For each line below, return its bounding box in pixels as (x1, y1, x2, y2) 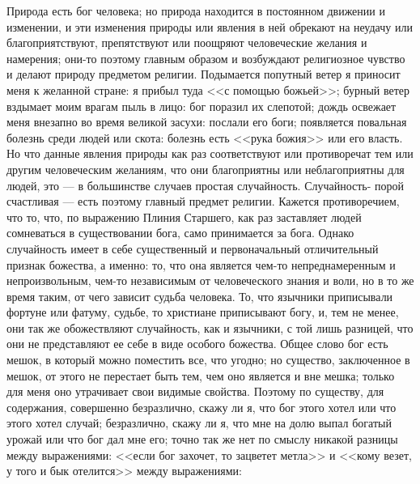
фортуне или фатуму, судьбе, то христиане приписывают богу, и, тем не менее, (6, 304, 399, 321)
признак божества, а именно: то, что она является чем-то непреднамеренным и (6, 256, 396, 273)
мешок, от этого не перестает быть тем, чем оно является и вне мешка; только (6, 367, 395, 384)
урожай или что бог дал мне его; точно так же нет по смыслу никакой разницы (6, 431, 398, 448)
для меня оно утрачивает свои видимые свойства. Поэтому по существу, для (6, 383, 384, 400)
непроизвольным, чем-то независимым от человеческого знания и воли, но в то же (6, 272, 414, 289)
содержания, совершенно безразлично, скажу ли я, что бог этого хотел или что (6, 398, 397, 415)
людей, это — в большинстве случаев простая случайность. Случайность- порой (6, 176, 405, 193)
